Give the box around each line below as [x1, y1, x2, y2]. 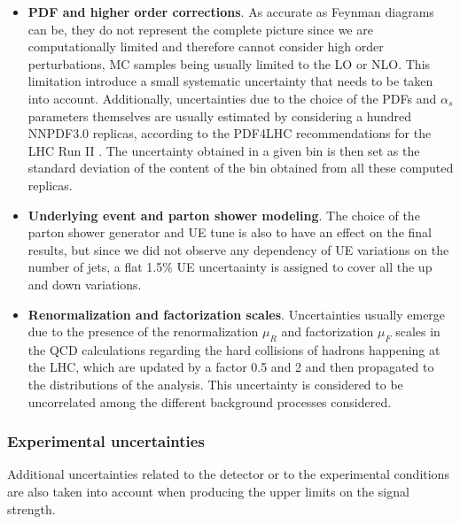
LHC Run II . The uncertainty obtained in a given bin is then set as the [27, 141, 420, 159]
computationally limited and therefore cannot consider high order [27, 37, 384, 56]
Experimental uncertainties [7, 430, 205, 452]
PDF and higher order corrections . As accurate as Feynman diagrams [27, 3, 434, 20]
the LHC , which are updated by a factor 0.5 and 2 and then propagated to [27, 358, 434, 376]
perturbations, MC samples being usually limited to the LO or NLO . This [27, 54, 431, 73]
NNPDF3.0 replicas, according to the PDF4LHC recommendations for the [27, 124, 432, 143]
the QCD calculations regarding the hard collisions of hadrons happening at [27, 340, 441, 358]
